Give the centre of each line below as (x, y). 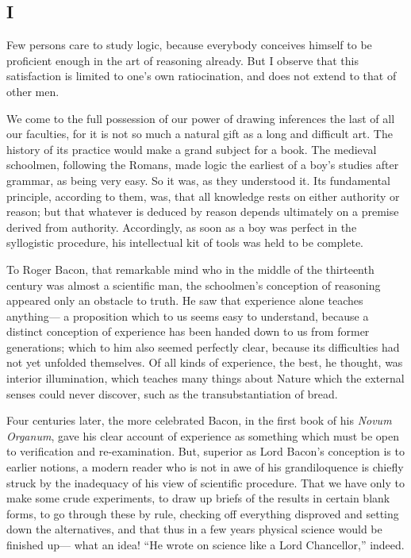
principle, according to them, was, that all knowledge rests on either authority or (203, 196)
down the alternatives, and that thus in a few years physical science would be (194, 529)
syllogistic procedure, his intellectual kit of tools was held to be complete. (185, 242)
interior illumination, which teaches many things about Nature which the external (205, 378)
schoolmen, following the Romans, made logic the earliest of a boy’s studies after (203, 165)
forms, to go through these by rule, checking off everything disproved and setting (203, 513)
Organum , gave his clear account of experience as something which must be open (203, 435)
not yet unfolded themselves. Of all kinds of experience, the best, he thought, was (205, 362)
